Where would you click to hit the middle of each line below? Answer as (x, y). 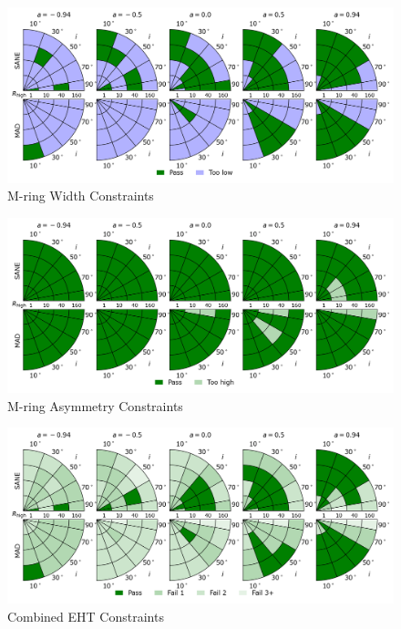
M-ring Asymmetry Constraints (95, 405)
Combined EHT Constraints (86, 616)
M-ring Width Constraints (81, 196)
